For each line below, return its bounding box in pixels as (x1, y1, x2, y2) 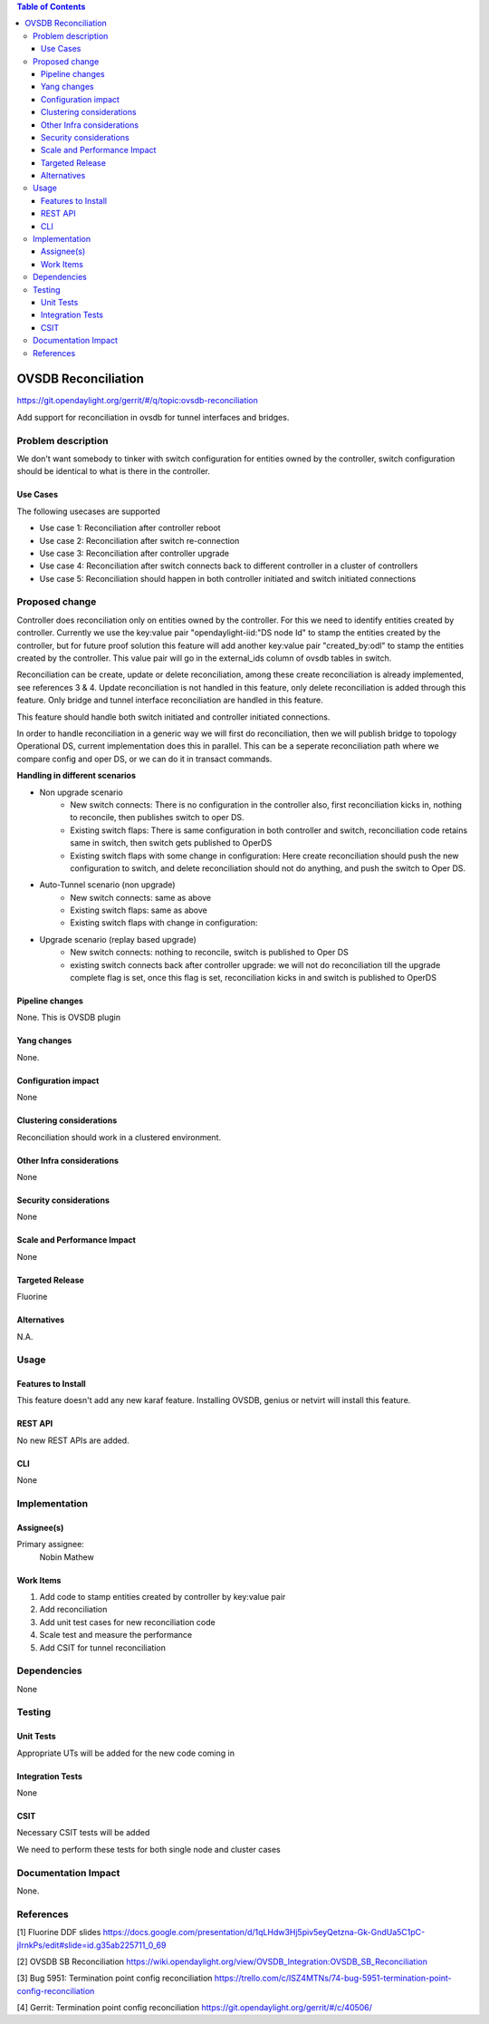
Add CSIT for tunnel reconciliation (39, 1641, 167, 1653)
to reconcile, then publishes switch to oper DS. (70, 812, 244, 823)
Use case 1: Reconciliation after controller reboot (39, 522, 221, 534)
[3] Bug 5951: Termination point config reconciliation (16, 1972, 213, 1984)
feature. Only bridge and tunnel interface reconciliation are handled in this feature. (16, 694, 323, 706)
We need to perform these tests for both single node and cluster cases (16, 1844, 281, 1855)
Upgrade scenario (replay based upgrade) (39, 934, 197, 944)
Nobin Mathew (39, 1551, 94, 1563)
